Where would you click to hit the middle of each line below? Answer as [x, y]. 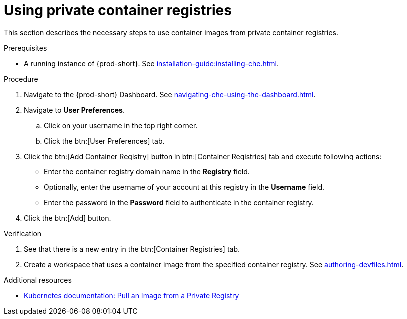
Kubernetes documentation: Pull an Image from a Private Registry [132, 295]
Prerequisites [26, 48]
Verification [23, 233]
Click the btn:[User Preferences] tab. [104, 141]
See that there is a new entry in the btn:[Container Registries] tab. [132, 249]
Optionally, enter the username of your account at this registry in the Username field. [184, 187]
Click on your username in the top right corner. [121, 125]
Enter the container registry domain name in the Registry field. [147, 171]
